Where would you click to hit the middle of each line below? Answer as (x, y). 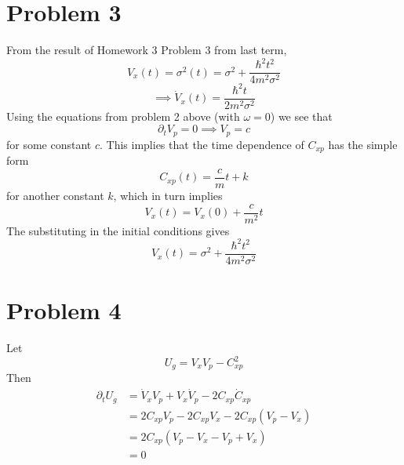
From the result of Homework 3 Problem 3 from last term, (147, 50)
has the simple (363, 144)
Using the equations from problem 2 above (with (123, 116)
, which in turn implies (168, 195)
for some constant (49, 144)
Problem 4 (64, 310)
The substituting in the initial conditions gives (118, 230)
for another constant (55, 195)
